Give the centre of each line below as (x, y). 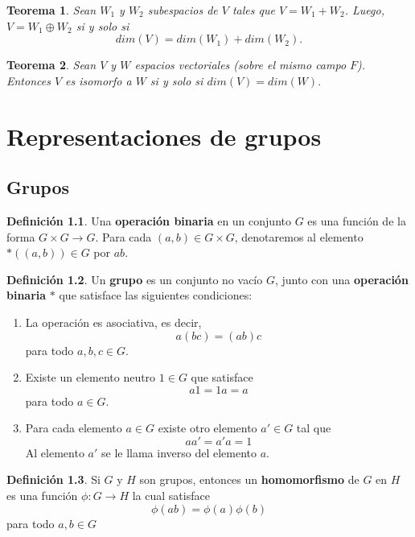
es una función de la (357, 220)
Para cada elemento (74, 428)
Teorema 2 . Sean (51, 65)
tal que (314, 428)
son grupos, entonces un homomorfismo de (249, 479)
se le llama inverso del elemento (179, 452)
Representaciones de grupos (164, 136)
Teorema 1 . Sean (51, 10)
